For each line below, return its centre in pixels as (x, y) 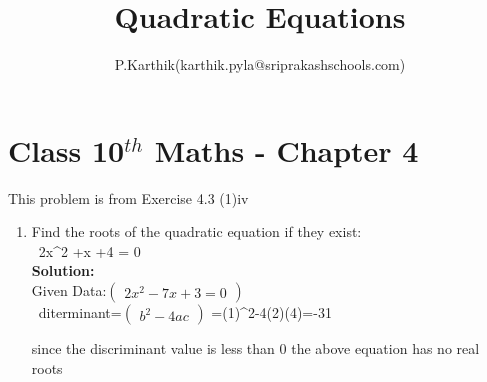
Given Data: (69, 290)
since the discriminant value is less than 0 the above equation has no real (255, 348)
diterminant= (80, 312)
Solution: (63, 270)
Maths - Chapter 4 (286, 149)
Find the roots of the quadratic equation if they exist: (196, 231)
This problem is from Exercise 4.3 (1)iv (128, 197)
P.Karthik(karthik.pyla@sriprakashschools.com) (260, 64)
